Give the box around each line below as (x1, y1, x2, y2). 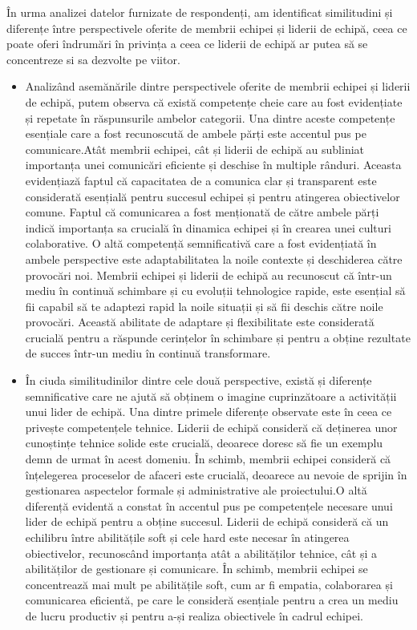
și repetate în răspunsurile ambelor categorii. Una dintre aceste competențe (25, 109, 395, 126)
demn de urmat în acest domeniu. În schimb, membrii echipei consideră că (25, 450, 391, 467)
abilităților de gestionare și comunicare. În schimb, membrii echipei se (25, 560, 368, 577)
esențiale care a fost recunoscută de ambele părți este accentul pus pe (25, 125, 366, 142)
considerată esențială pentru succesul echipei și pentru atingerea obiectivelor (25, 188, 400, 204)
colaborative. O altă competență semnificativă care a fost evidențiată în (25, 235, 377, 252)
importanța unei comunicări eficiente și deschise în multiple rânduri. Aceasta (25, 156, 402, 173)
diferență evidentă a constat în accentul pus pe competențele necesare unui (25, 497, 393, 514)
